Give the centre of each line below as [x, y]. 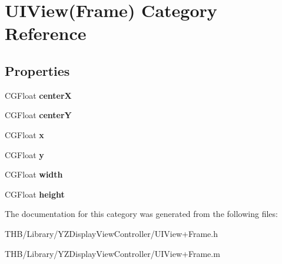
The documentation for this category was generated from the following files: [141, 214]
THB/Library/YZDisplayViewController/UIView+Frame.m [112, 253]
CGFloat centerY [38, 115]
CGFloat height [35, 194]
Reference [46, 33]
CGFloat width [34, 174]
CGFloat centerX [38, 95]
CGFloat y [24, 154]
